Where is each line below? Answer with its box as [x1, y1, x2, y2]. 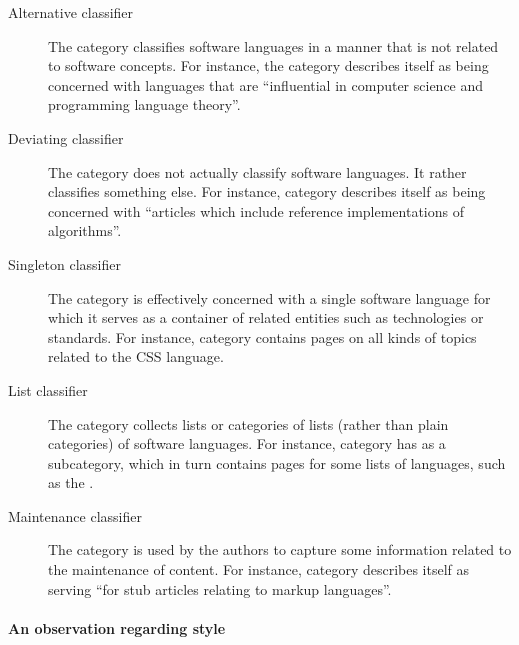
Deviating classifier [8, 127, 124, 148]
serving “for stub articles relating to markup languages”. [48, 578, 392, 599]
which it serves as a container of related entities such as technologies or [48, 307, 484, 328]
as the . [48, 472, 94, 493]
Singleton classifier [8, 253, 121, 274]
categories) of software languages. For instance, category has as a [48, 433, 446, 454]
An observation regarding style [8, 617, 226, 638]
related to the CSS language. [48, 346, 224, 367]
